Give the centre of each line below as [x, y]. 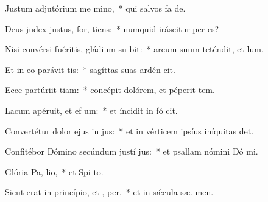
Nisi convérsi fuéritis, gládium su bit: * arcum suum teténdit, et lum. [134, 49]
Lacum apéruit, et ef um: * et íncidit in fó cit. [91, 110]
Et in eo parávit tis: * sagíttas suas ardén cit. [90, 69]
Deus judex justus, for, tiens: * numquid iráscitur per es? [112, 28]
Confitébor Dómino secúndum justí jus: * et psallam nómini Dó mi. [132, 151]
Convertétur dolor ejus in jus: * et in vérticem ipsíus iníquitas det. [129, 131]
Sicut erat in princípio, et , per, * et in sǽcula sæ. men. [109, 192]
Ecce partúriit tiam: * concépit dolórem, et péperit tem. [110, 90]
